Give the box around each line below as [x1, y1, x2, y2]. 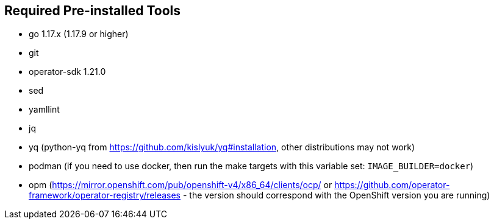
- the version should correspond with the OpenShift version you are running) [182, 190, 490, 201]
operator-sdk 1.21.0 [29, 66, 106, 77]
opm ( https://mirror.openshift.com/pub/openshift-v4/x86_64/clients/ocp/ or [29, 180, 332, 191]
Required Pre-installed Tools [4, 3, 181, 18]
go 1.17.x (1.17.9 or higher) [29, 29, 129, 40]
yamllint [29, 104, 60, 115]
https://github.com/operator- [334, 180, 450, 191]
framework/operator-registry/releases [29, 190, 181, 201]
